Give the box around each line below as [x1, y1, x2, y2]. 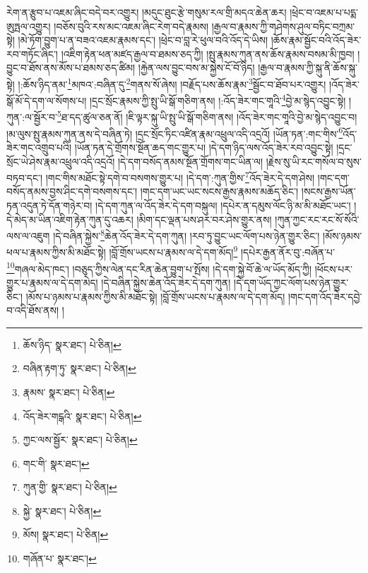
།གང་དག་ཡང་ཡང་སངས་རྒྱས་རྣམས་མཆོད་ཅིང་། [140, 184, 299, 199]
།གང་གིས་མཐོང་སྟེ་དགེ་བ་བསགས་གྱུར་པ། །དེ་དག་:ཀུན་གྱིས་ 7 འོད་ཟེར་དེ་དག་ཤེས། [45, 168, 315, 185]
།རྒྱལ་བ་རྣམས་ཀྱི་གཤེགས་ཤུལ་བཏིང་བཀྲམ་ [211, 18, 355, 33]
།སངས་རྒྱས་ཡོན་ [301, 184, 356, 199]
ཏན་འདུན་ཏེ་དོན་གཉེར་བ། [6, 198, 93, 212]
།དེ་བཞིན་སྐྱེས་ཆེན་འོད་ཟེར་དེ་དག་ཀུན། [101, 274, 231, 289]
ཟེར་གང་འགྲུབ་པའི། [6, 139, 71, 154]
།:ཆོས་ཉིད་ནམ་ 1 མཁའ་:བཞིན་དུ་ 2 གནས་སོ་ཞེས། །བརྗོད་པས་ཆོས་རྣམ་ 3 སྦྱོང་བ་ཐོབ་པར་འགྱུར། [18, 74, 326, 91]
